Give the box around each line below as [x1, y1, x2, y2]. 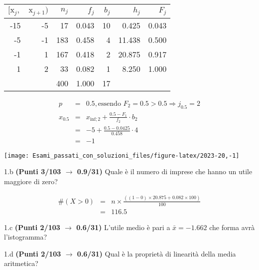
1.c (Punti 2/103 [4, 222, 60, 232]
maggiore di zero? [4, 176, 58, 186]
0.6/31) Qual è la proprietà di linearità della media [77, 248, 236, 259]
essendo [98, 100, 121, 107]
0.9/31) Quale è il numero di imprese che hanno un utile [77, 166, 253, 177]
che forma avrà [209, 222, 255, 232]
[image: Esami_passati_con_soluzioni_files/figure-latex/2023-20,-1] [4, 152, 240, 159]
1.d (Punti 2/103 [4, 248, 61, 259]
